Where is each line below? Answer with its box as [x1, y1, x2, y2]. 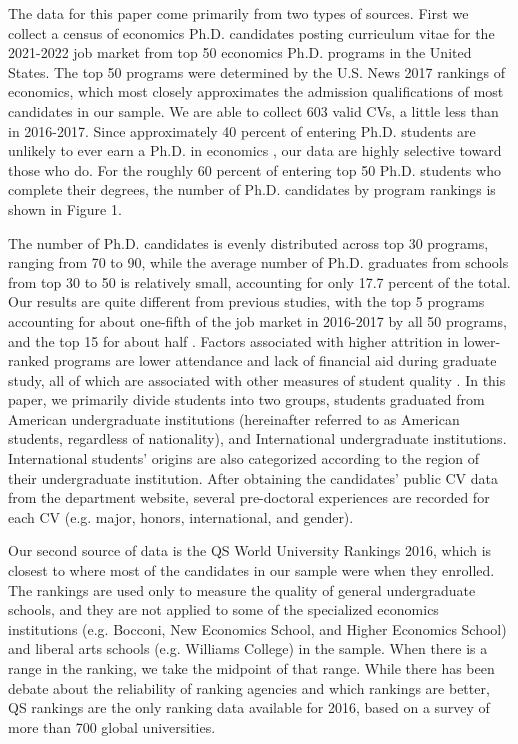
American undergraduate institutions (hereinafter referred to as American [8, 408, 460, 429]
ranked [8, 350, 50, 371]
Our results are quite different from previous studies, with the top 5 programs [8, 291, 485, 312]
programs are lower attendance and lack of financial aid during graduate [53, 350, 497, 371]
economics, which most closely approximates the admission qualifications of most [8, 81, 504, 102]
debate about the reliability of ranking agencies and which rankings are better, [8, 677, 490, 698]
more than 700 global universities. [8, 716, 216, 737]
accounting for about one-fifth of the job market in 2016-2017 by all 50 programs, [8, 310, 507, 331]
